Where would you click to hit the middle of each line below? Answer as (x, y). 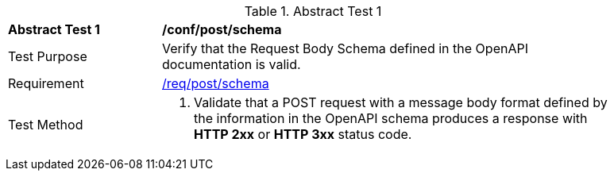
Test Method (46, 125)
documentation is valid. (232, 64)
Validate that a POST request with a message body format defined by (401, 102)
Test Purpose (48, 56)
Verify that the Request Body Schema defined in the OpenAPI (345, 48)
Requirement (46, 83)
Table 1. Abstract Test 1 (313, 11)
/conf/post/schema (222, 29)
